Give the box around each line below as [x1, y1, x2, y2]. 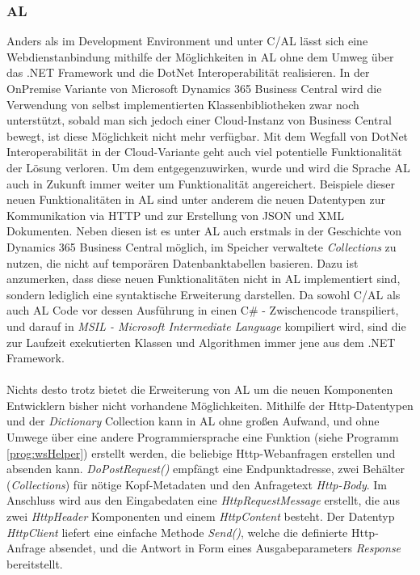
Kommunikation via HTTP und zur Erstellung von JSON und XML [6, 206, 344, 223]
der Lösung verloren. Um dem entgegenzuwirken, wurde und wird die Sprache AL [6, 159, 410, 175]
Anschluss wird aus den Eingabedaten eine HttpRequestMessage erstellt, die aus [6, 492, 400, 509]
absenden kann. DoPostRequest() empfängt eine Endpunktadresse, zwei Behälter [6, 460, 405, 477]
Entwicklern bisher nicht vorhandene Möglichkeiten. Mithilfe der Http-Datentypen [6, 396, 414, 413]
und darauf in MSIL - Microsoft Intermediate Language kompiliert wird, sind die [6, 317, 406, 334]
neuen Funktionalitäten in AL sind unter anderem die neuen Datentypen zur [6, 191, 386, 208]
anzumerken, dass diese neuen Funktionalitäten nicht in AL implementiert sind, [6, 270, 401, 287]
